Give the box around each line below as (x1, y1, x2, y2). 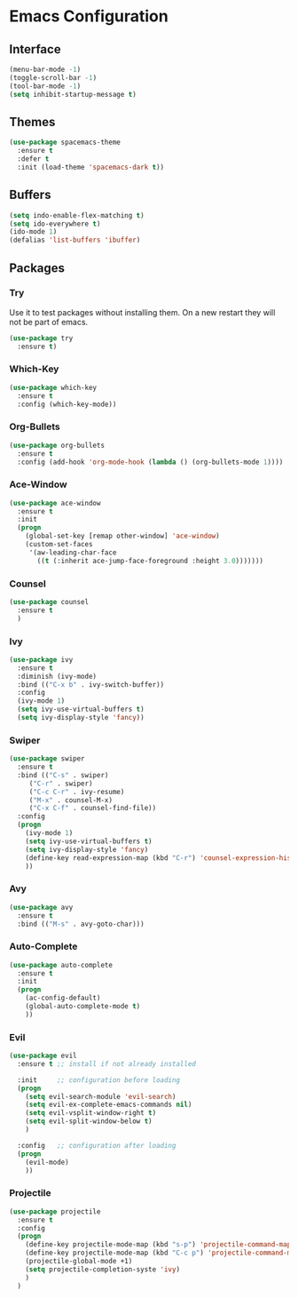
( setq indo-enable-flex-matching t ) (9, 211, 145, 219)
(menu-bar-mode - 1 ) (9, 65, 82, 74)
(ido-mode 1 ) (9, 227, 58, 236)
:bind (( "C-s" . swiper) (17, 770, 109, 779)
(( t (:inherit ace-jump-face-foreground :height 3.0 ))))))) (36, 556, 264, 565)
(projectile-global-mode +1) (25, 1257, 133, 1266)
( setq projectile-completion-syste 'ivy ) (25, 1264, 180, 1274)
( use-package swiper (9, 754, 86, 763)
